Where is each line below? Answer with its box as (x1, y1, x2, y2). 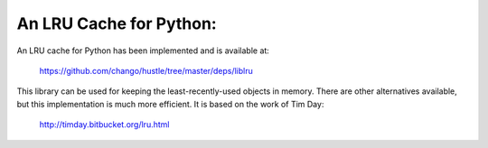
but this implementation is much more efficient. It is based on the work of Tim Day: (16, 98, 324, 109)
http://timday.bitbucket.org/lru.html (39, 119, 170, 130)
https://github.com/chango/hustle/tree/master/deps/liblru (39, 65, 253, 76)
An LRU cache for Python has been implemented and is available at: (16, 45, 270, 56)
